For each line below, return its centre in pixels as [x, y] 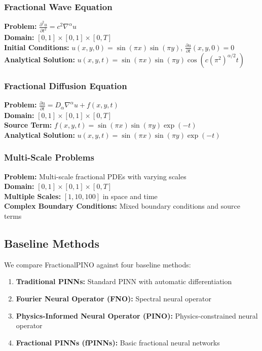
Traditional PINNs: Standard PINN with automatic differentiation [124, 281]
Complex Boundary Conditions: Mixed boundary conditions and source [122, 206]
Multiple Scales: [33, 196]
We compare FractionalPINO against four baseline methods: [98, 264]
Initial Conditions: [37, 47]
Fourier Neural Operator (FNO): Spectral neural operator [114, 298]
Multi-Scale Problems [49, 157]
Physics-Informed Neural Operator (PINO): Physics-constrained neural [137, 315]
